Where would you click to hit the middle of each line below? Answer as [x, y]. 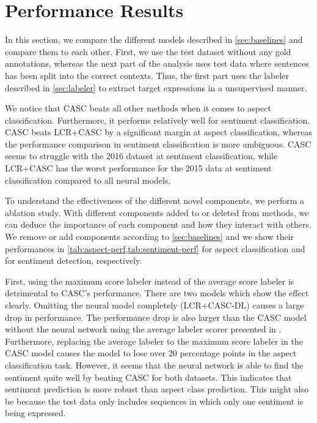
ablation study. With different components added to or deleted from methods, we [157, 212]
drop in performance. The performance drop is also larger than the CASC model [156, 317]
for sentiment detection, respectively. [74, 260]
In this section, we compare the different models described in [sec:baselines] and [154, 39]
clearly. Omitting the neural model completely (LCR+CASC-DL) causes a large [155, 305]
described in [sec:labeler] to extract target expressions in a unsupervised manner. [156, 87]
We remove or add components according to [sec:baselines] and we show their [150, 237]
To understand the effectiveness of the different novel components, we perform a [155, 200]
